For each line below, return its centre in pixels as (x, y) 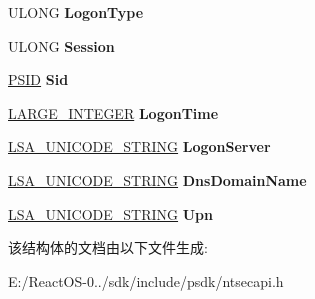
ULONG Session (61, 45)
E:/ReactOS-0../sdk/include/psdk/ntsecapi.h (146, 280)
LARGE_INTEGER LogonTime (113, 112)
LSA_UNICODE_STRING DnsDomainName (157, 179)
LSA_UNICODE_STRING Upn (111, 213)
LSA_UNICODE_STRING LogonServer (139, 146)
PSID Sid (38, 79)
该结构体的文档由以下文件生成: (108, 247)
